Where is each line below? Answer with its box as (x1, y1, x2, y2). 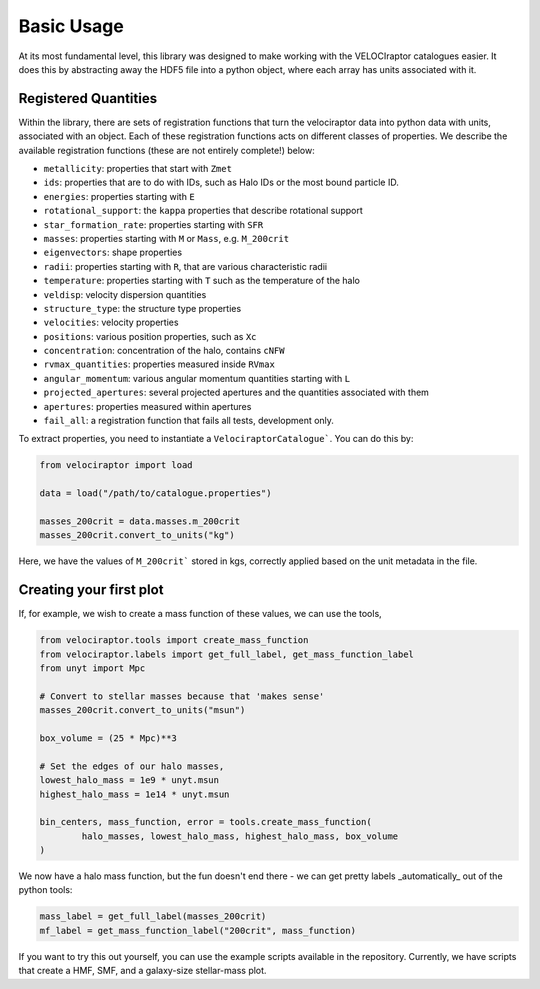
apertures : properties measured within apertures (43, 400, 252, 412)
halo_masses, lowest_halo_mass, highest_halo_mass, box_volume (81, 830, 399, 842)
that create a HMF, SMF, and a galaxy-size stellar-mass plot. (18, 965, 267, 977)
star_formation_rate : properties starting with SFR (43, 218, 264, 230)
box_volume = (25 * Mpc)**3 (39, 732, 177, 744)
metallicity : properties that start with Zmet (43, 163, 232, 175)
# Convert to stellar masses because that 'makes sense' (39, 690, 325, 702)
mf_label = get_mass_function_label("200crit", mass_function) (39, 925, 357, 936)
